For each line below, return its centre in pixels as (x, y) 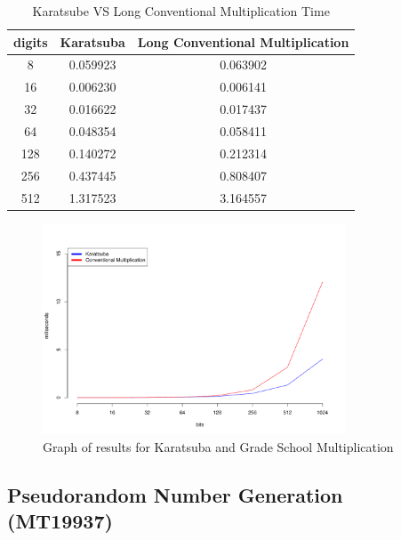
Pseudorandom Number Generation (175, 495)
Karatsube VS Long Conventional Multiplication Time (181, 11)
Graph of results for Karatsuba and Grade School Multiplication (218, 447)
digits (31, 41)
